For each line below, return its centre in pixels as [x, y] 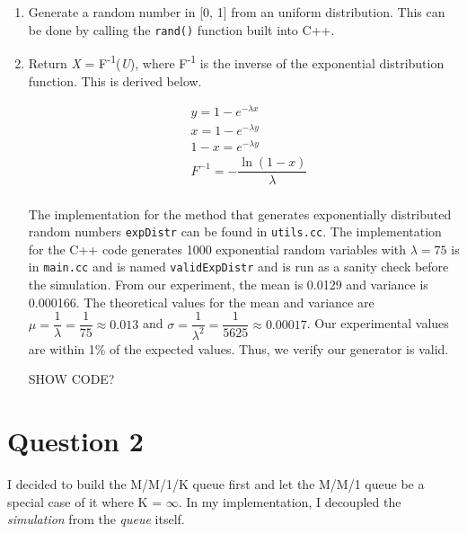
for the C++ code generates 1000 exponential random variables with [217, 249]
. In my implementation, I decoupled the [290, 501]
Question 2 [75, 441]
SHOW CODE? [71, 379]
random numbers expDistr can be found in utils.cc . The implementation [235, 231]
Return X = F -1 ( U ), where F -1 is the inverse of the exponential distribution [236, 62]
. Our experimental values [378, 323]
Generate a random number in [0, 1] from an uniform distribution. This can [237, 12]
